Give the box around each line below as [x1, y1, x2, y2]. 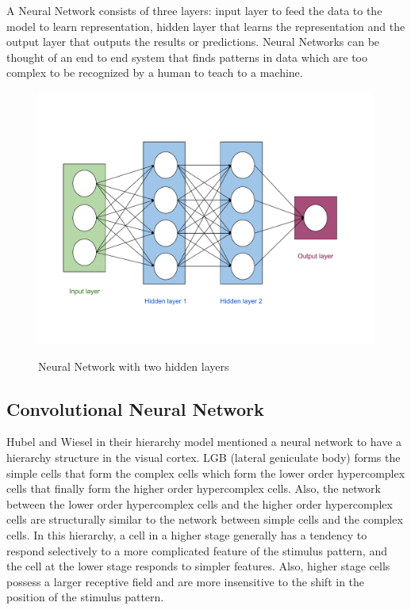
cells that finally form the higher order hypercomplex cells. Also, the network [6, 480, 381, 497]
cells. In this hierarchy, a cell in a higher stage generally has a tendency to [6, 526, 367, 543]
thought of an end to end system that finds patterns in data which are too [6, 48, 368, 65]
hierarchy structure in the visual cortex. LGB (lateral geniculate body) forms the [6, 448, 401, 465]
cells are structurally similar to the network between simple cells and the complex [6, 511, 403, 528]
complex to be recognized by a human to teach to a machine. [6, 64, 303, 81]
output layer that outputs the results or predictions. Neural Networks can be [6, 33, 380, 50]
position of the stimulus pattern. [6, 589, 164, 605]
